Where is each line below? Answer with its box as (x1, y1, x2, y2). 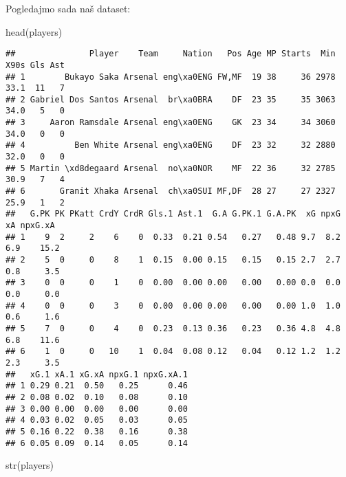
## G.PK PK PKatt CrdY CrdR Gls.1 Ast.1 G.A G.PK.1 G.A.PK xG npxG (6, 209, 340, 219)
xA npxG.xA (6, 221, 55, 231)
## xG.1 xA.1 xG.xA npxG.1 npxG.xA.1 (6, 369, 188, 379)
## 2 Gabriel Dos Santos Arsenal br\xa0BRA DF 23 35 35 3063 (6, 94, 336, 104)
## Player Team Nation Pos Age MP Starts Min (6, 49, 336, 59)
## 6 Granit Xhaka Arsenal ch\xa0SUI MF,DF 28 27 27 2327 (6, 186, 336, 197)
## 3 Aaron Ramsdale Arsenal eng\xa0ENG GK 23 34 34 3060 (6, 118, 336, 128)
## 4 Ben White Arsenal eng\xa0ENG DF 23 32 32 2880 (6, 140, 336, 151)
